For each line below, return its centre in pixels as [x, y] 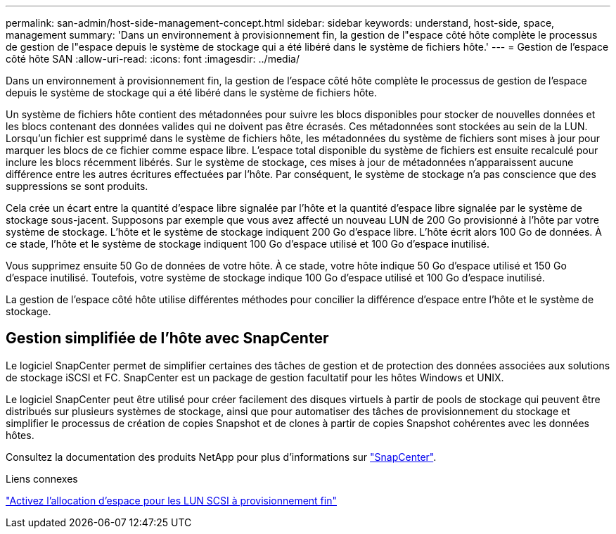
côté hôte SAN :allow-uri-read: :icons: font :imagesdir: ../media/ [153, 59]
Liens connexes [42, 478]
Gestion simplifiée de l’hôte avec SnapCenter [167, 338]
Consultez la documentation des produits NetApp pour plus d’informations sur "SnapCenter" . [221, 457]
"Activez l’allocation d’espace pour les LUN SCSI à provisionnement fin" [171, 500]
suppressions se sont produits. [77, 186]
